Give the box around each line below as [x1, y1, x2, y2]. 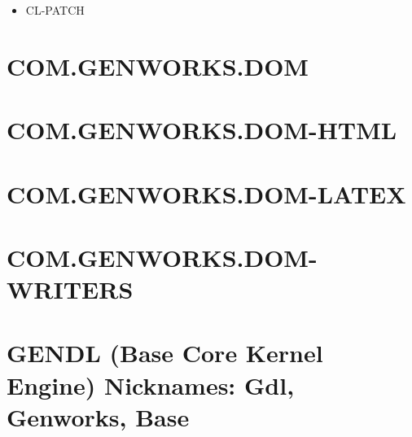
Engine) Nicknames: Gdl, [7, 368, 295, 401]
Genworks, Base [7, 400, 190, 433]
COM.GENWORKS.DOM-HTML [7, 113, 397, 146]
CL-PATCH [25, 2, 85, 18]
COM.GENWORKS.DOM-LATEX [7, 177, 406, 210]
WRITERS [7, 273, 134, 306]
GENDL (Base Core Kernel [7, 336, 323, 369]
